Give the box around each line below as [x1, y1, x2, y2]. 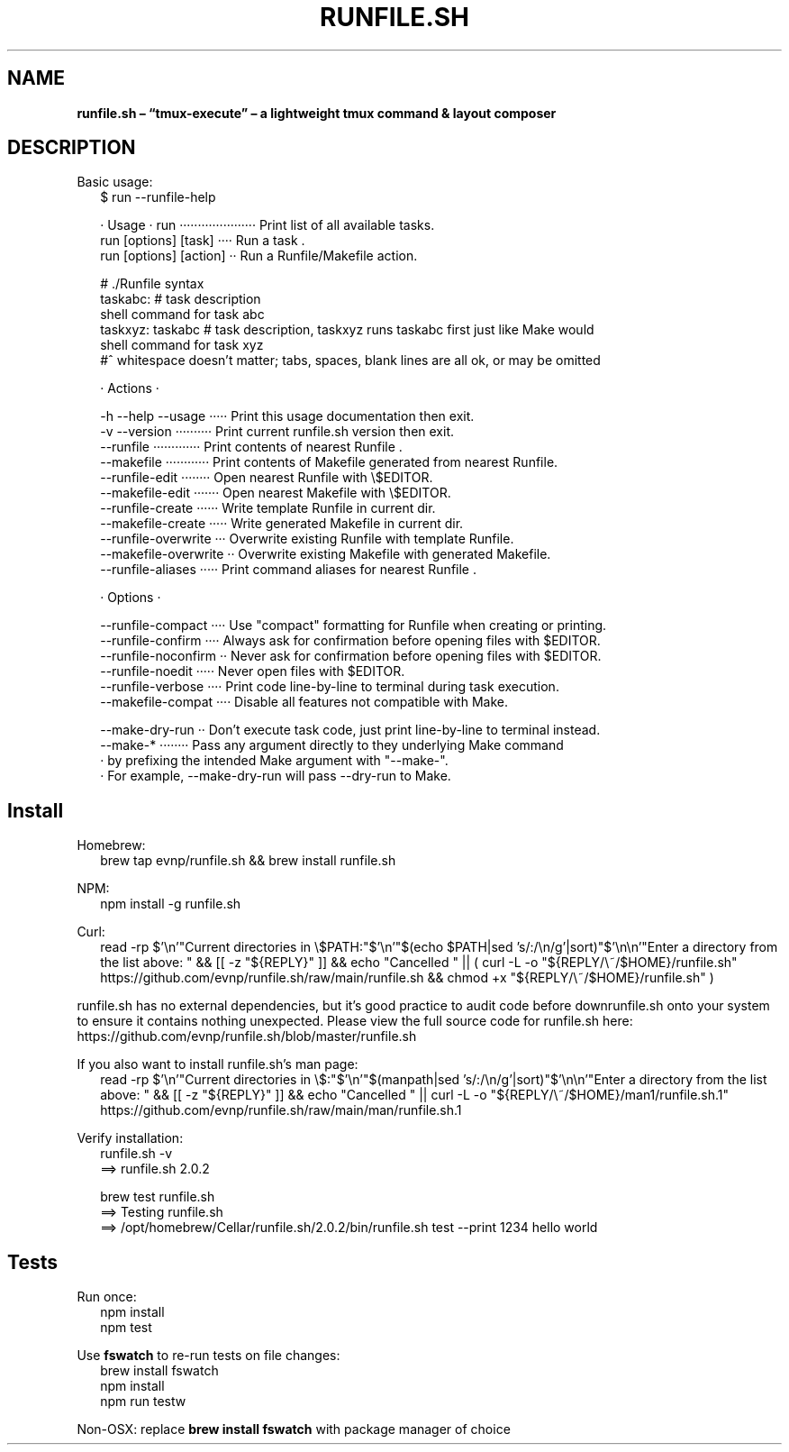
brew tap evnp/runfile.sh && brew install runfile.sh [100, 853, 396, 869]
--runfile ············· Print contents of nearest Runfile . [100, 439, 403, 455]
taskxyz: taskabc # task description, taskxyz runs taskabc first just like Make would [100, 322, 594, 338]
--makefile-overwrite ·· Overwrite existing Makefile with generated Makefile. [100, 546, 551, 562]
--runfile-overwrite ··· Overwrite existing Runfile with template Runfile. [100, 531, 514, 547]
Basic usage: [77, 174, 153, 190]
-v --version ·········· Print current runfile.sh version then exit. [100, 424, 454, 440]
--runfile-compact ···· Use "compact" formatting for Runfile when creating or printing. [100, 617, 607, 634]
